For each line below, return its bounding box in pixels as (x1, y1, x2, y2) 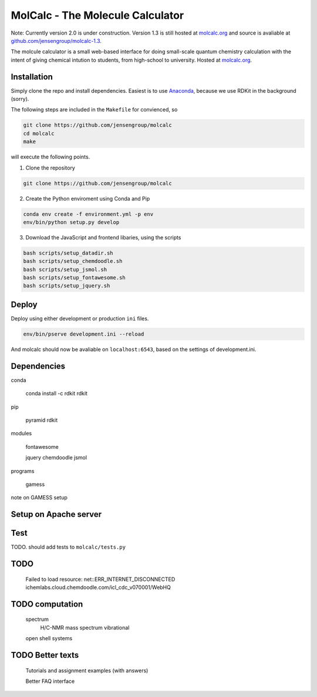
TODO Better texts (11, 650, 79, 660)
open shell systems (25, 635, 73, 642)
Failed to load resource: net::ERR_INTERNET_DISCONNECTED (25, 576, 176, 583)
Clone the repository (25, 164, 76, 171)
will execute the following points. (11, 153, 90, 161)
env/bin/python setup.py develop (23, 219, 120, 225)
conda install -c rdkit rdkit (25, 390, 88, 397)
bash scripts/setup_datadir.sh (23, 249, 114, 256)
